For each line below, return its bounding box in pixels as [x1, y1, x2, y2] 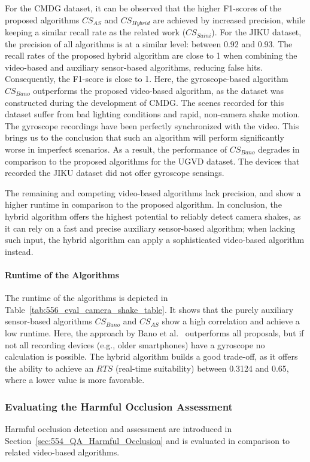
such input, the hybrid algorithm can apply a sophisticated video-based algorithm [5, 233, 305, 246]
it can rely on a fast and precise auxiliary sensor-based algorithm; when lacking [5, 221, 296, 234]
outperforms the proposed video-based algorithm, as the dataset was [33, 84, 284, 97]
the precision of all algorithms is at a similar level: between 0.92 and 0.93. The [5, 37, 293, 50]
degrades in [258, 142, 300, 155]
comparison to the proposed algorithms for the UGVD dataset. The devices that [5, 154, 300, 167]
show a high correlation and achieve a [162, 315, 300, 327]
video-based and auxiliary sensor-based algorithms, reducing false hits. [5, 60, 263, 73]
